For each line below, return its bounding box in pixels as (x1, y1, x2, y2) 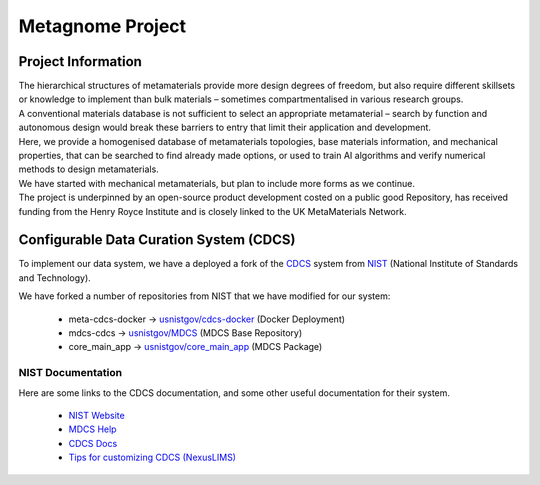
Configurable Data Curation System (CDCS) (18, 231, 296, 249)
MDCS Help (68, 423, 117, 435)
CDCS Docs (68, 437, 118, 449)
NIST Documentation (18, 366, 123, 380)
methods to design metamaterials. (18, 163, 159, 175)
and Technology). (18, 271, 92, 284)
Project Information (18, 53, 142, 70)
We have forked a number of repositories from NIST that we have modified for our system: (18, 290, 391, 302)
